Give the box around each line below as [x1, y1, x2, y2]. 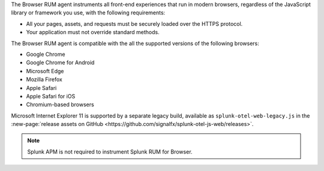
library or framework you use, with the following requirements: [11, 9, 166, 16]
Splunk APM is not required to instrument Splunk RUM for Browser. [27, 148, 193, 155]
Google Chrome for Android [26, 59, 95, 66]
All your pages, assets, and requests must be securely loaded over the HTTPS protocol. [26, 20, 243, 27]
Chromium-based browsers [26, 101, 94, 108]
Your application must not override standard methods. [26, 29, 160, 36]
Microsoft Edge [26, 67, 64, 74]
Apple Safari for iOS [26, 92, 76, 100]
